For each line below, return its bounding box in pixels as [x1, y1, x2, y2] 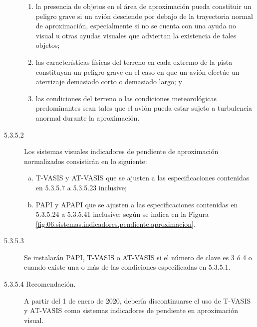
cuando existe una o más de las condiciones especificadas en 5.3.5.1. [24, 262, 231, 272]
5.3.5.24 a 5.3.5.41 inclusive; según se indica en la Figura [35, 209, 209, 219]
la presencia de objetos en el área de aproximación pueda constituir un [35, 1, 252, 11]
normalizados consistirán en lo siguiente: [24, 156, 147, 166]
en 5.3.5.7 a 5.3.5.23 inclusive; [35, 182, 127, 192]
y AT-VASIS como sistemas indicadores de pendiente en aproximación [24, 305, 238, 316]
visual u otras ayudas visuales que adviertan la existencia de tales [35, 30, 237, 40]
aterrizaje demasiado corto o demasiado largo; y [35, 76, 182, 87]
